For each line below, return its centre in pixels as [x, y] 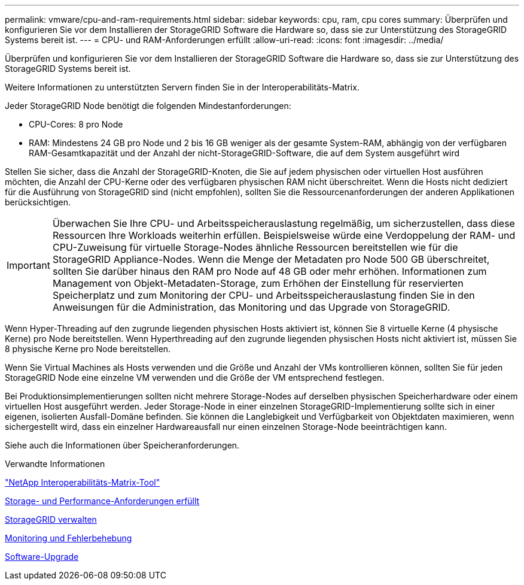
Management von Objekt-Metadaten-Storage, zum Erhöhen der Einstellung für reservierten [258, 283]
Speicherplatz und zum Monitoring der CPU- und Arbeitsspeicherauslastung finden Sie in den [263, 295]
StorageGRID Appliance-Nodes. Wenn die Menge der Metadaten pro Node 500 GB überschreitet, [271, 259]
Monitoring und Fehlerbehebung [68, 538]
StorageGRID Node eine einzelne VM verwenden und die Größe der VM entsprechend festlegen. [195, 378]
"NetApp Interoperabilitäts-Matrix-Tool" [83, 482]
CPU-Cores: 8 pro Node [76, 124]
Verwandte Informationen [55, 464]
